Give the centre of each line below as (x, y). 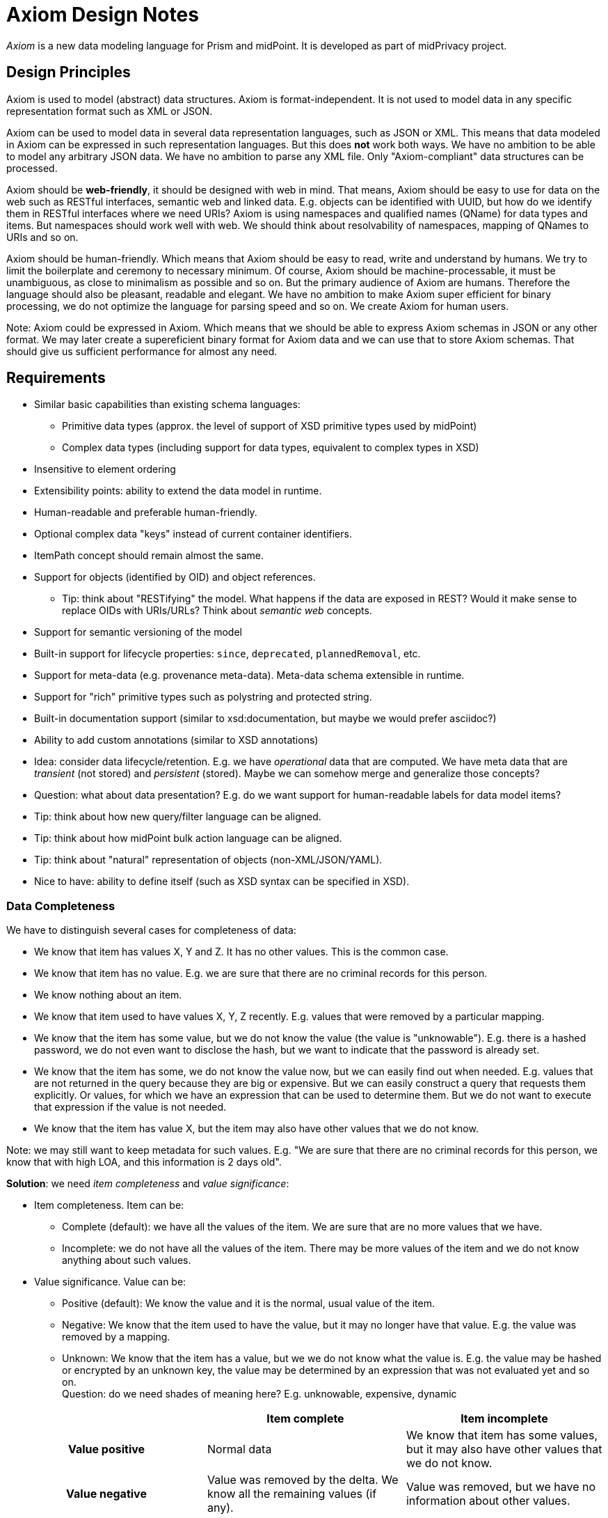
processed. (32, 168)
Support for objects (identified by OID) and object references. (175, 577)
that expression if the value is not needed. (130, 1107)
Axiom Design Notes (103, 15)
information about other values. (488, 1501)
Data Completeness (61, 906)
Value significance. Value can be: (110, 1282)
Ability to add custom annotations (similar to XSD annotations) (176, 740)
